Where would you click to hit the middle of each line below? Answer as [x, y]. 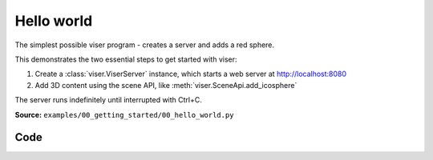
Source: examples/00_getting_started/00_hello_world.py [124, 114]
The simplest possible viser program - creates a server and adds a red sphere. [145, 45]
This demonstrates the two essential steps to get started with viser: [126, 59]
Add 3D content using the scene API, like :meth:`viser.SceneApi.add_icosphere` [166, 85]
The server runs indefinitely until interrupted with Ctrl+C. [108, 100]
